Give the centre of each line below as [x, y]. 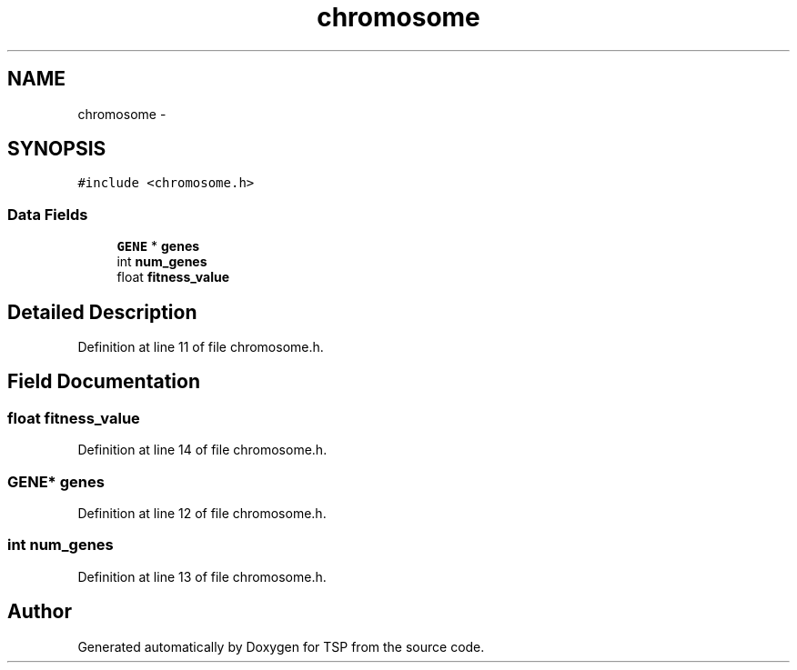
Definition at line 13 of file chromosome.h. [202, 576]
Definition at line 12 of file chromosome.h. [202, 513]
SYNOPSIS [57, 149]
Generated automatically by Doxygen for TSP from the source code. [281, 646]
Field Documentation [104, 382]
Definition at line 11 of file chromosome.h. [201, 347]
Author [40, 612]
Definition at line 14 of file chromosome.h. [202, 450]
